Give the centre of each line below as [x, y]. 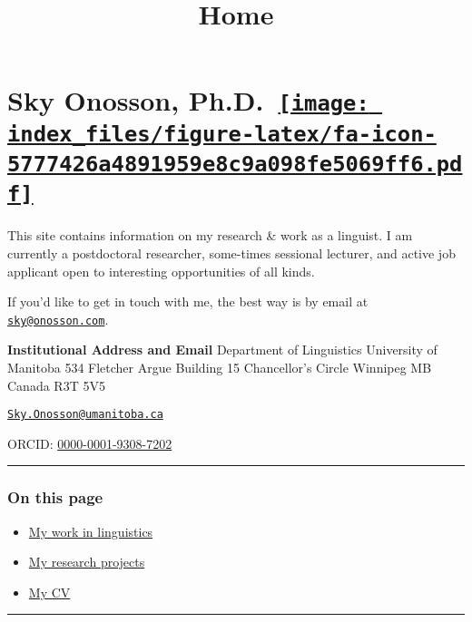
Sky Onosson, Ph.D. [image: [188, 100]
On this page [55, 497]
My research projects [87, 562]
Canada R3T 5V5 [56, 385]
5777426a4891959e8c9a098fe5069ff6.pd [235, 164]
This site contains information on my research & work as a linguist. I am [210, 235]
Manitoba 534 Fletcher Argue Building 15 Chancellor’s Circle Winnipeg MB [220, 367]
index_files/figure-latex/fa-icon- [222, 134]
